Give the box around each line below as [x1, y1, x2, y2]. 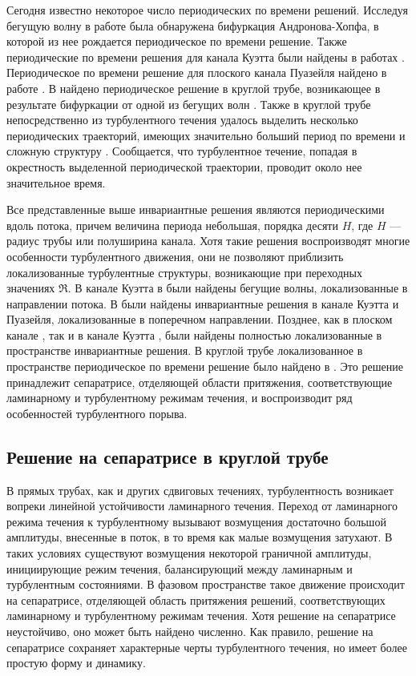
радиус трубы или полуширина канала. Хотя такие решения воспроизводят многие [6, 232, 410, 249]
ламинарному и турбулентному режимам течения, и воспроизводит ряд [6, 389, 353, 406]
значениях [6, 280, 55, 296]
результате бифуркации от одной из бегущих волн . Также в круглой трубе [6, 95, 371, 112]
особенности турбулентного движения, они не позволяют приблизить [6, 247, 344, 264]
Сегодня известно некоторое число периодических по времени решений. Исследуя [6, 2, 408, 18]
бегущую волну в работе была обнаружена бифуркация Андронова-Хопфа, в [6, 17, 379, 34]
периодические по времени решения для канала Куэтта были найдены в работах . [6, 48, 405, 65]
